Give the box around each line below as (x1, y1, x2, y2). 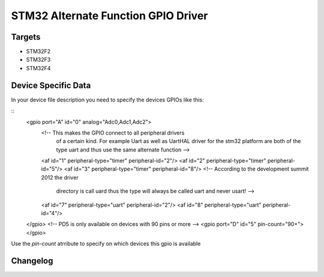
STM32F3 (26, 56, 51, 63)
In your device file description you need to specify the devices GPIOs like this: (11, 96, 204, 103)
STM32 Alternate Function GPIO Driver (11, 9, 208, 22)
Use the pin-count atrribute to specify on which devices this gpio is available (11, 240, 201, 248)
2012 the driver (41, 174, 79, 181)
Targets (11, 32, 41, 42)
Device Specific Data (11, 80, 91, 90)
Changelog (11, 256, 53, 266)
